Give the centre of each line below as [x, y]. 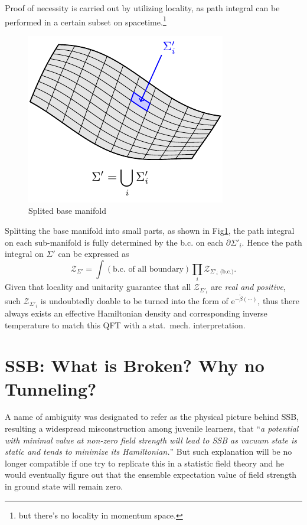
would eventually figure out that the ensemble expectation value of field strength [151, 475]
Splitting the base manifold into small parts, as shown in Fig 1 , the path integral [150, 231]
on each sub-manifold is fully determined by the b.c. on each [114, 242]
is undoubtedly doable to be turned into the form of [134, 300]
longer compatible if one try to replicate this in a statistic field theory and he [144, 463]
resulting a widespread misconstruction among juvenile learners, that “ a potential [152, 428]
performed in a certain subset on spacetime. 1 [86, 21]
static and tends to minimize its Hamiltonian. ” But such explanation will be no [148, 451]
